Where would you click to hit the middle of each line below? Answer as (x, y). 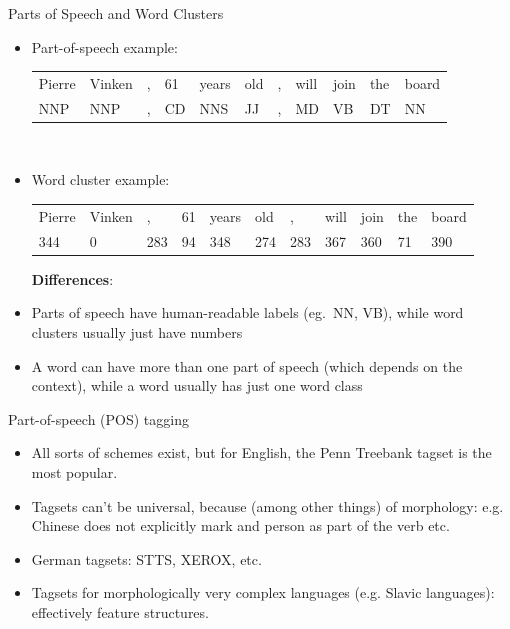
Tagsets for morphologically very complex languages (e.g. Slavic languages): (263, 592)
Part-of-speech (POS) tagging (98, 418)
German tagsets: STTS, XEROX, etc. (146, 558)
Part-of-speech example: (104, 46)
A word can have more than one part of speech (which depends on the (247, 365)
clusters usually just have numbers (137, 331)
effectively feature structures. (120, 611)
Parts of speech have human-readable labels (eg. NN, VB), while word (247, 312)
